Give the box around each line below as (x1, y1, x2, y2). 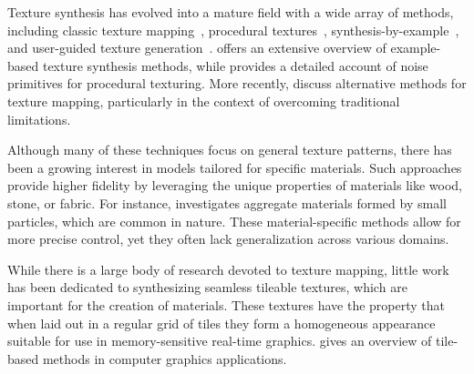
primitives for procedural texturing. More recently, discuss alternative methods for (7, 74, 467, 93)
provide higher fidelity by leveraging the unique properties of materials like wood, (7, 176, 462, 195)
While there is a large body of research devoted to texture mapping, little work (7, 259, 449, 278)
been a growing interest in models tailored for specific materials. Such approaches (7, 157, 462, 177)
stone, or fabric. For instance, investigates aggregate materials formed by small (7, 193, 447, 212)
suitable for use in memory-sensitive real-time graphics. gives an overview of (7, 331, 432, 350)
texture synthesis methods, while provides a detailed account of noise (42, 56, 428, 75)
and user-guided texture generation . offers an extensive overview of (7, 38, 386, 57)
